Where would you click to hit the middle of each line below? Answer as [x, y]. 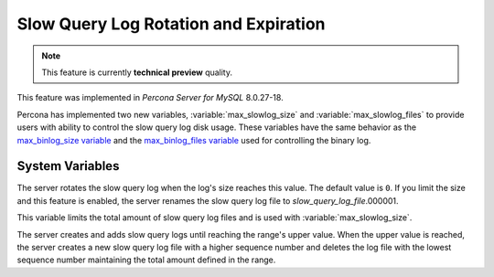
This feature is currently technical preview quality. [137, 72]
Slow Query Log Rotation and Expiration [171, 24]
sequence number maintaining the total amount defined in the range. [146, 260]
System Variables [68, 166]
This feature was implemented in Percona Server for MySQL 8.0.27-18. [150, 98]
